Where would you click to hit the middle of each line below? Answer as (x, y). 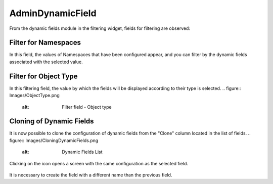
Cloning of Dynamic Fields (52, 121)
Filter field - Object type (87, 107)
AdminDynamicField (53, 13)
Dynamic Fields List (82, 152)
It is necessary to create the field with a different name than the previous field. (91, 175)
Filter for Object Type (43, 76)
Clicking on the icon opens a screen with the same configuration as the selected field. (99, 163)
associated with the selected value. (46, 62)
